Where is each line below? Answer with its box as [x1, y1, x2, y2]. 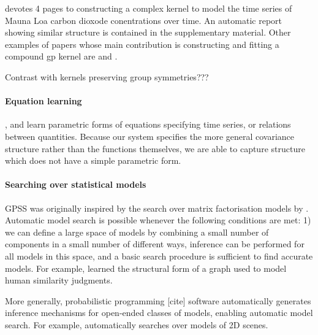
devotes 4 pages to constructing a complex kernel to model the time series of [5, 2, 292, 14]
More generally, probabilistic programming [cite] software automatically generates [5, 294, 311, 307]
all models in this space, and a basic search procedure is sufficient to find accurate [5, 249, 313, 262]
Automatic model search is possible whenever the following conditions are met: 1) [5, 214, 311, 226]
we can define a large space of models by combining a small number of [5, 225, 269, 238]
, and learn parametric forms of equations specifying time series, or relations [5, 118, 291, 131]
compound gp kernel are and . [5, 50, 118, 63]
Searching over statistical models [5, 178, 146, 191]
